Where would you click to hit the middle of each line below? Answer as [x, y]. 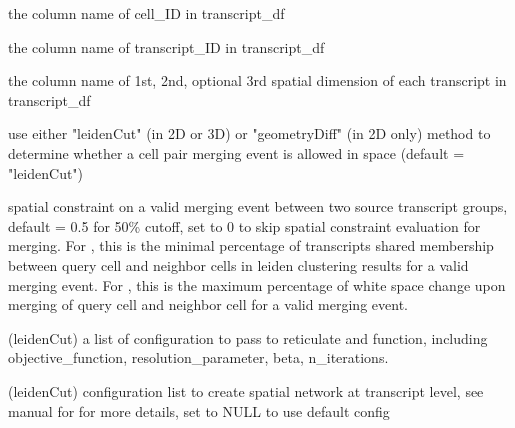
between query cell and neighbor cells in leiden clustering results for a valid [238, 264]
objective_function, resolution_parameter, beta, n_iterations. [198, 357]
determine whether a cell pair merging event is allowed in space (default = [236, 152]
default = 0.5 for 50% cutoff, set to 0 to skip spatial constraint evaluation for [244, 225]
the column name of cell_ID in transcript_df [146, 13]
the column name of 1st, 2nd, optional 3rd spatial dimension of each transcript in [257, 80]
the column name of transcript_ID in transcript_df [166, 46]
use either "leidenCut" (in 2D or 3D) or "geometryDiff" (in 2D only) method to [249, 133]
